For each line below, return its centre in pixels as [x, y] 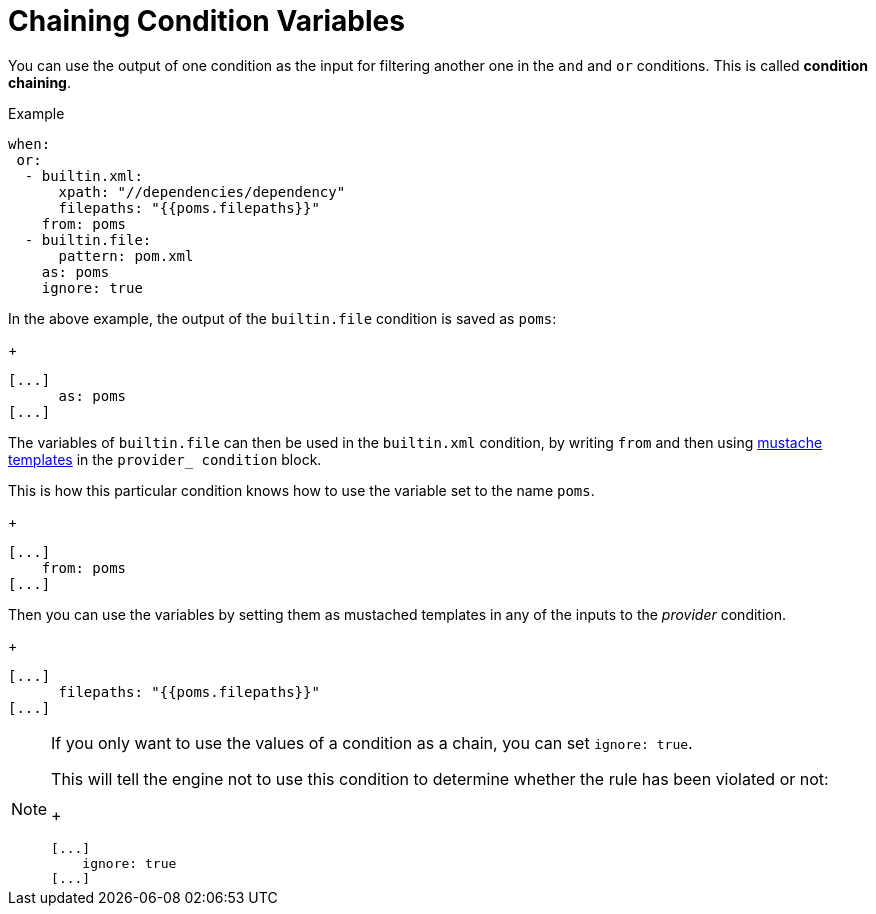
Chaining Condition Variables [206, 21]
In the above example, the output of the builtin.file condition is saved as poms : [282, 318]
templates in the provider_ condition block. [165, 459]
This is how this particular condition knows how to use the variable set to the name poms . [301, 490]
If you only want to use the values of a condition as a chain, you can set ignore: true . [372, 742]
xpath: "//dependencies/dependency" [202, 191]
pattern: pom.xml [126, 255]
